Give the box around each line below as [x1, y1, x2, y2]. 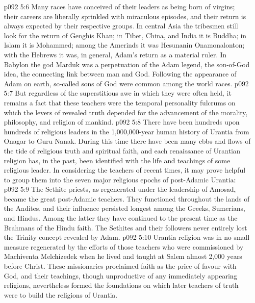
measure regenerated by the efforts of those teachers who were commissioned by [4, 241, 244, 252]
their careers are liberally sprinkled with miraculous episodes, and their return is [4, 11, 246, 21]
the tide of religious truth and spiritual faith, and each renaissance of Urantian [4, 145, 241, 155]
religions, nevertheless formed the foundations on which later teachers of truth [4, 280, 239, 290]
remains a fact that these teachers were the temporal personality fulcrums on [4, 97, 235, 107]
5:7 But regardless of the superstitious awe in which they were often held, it [4, 88, 231, 98]
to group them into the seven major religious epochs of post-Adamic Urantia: [4, 174, 236, 184]
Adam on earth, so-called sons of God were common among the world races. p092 [4, 78, 249, 88]
